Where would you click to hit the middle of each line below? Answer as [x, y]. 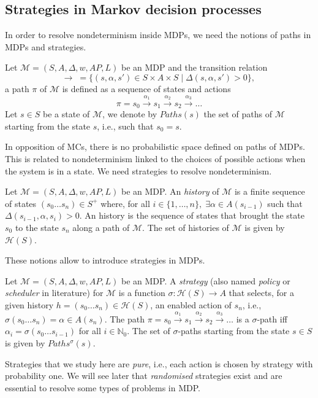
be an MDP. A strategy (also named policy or [206, 280]
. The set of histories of [186, 227]
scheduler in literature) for [54, 293]
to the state [37, 227]
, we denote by [130, 114]
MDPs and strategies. [46, 46]
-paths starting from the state [234, 331]
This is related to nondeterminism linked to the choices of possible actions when [155, 159]
